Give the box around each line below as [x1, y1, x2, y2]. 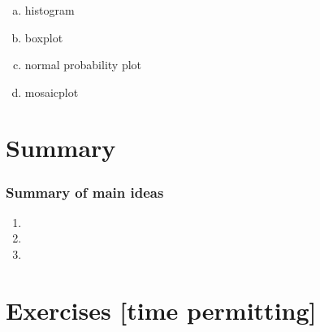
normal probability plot [24, 56, 142, 73]
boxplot [24, 28, 63, 46]
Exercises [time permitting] [6, 293, 317, 326]
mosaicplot [24, 83, 79, 100]
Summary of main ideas [6, 181, 164, 202]
